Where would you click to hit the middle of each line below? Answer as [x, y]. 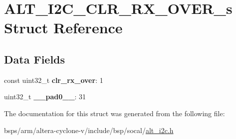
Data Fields [35, 59]
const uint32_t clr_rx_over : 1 [54, 80]
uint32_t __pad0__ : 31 [45, 97]
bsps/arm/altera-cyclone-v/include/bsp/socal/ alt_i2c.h [89, 130]
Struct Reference [63, 28]
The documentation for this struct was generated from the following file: [115, 113]
